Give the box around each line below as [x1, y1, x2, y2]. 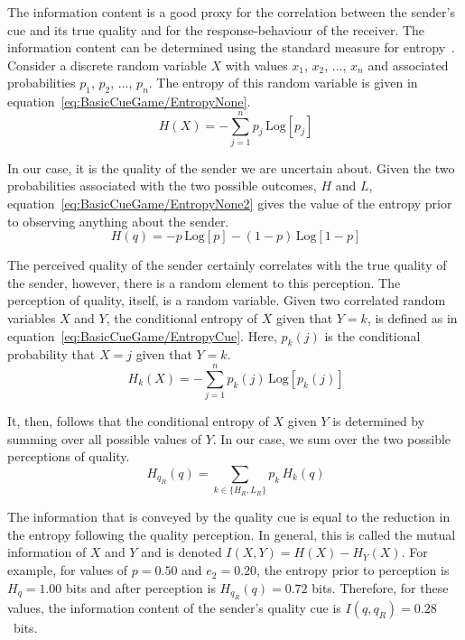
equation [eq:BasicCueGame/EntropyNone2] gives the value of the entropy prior [7, 194, 452, 213]
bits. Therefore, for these [312, 578, 449, 597]
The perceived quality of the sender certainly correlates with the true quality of [7, 255, 447, 274]
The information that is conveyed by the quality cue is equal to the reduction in [7, 507, 451, 526]
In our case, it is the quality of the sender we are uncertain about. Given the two [7, 158, 455, 177]
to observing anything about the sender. [7, 211, 229, 230]
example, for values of [7, 561, 128, 580]
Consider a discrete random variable [7, 55, 207, 74]
